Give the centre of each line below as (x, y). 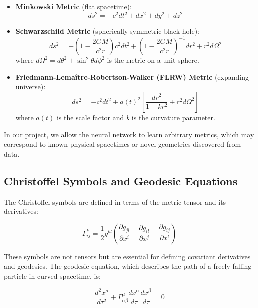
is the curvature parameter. (173, 117)
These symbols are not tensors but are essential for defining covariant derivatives (127, 256)
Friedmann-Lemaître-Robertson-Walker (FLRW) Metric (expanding (132, 76)
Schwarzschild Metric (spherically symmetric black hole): (107, 31)
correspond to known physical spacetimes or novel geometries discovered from (123, 144)
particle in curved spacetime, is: (52, 275)
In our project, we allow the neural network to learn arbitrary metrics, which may (129, 134)
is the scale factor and (90, 117)
